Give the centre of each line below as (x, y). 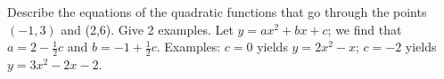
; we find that (365, 29)
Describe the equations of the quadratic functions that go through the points (217, 12)
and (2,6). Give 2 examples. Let (147, 29)
